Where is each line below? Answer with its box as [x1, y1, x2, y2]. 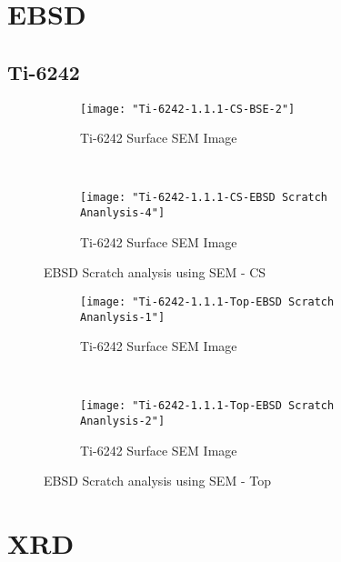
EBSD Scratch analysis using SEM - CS [44, 263, 266, 282]
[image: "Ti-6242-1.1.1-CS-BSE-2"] [80, 102, 296, 115]
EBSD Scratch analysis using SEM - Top [44, 471, 271, 490]
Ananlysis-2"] [80, 415, 165, 428]
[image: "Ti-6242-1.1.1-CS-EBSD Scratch [80, 191, 328, 205]
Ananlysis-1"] [80, 310, 165, 324]
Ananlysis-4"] [80, 206, 165, 220]
